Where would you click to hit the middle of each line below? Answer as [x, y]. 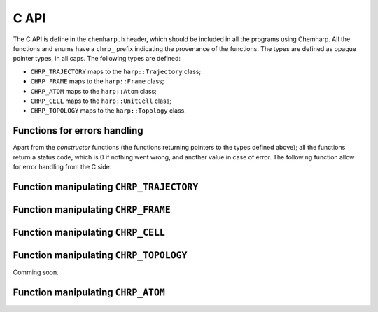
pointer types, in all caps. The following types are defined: [97, 59]
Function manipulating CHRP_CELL [89, 232]
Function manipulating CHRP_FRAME [92, 210]
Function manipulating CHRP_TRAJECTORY [106, 186]
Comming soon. [36, 272]
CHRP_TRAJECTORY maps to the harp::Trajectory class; [116, 71]
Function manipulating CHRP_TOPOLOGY [100, 255]
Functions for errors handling [78, 130]
